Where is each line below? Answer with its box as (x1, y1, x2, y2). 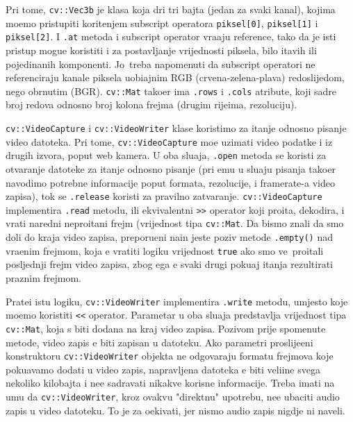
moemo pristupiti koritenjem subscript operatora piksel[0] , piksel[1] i (6, 15, 318, 30)
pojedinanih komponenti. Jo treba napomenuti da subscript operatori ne (6, 56, 315, 71)
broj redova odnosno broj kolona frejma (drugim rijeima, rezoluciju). (6, 97, 297, 112)
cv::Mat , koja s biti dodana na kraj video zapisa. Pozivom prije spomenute (6, 321, 326, 335)
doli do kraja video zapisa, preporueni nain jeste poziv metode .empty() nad (6, 230, 333, 244)
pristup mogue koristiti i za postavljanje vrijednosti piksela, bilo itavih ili (6, 42, 317, 57)
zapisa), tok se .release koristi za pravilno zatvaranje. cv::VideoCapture (6, 189, 322, 203)
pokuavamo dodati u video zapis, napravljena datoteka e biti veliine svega (6, 362, 320, 376)
